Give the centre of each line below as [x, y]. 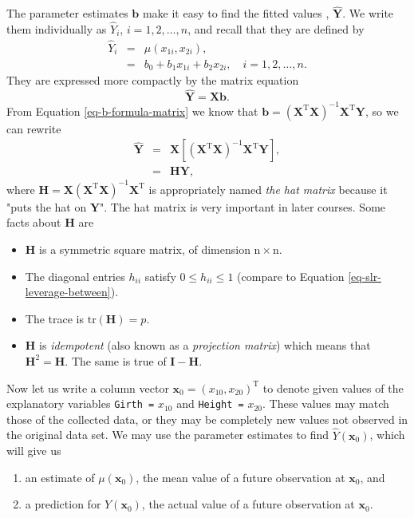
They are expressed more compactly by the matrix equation [153, 80]
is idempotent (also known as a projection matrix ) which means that [205, 345]
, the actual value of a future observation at [248, 504]
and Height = [210, 403]
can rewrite [34, 128]
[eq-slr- [365, 276]
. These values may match [325, 403]
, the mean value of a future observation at [241, 477]
